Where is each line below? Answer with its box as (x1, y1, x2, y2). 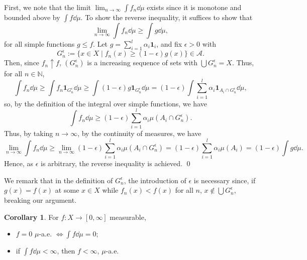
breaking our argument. (4, 194, 77, 205)
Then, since (4, 57, 40, 68)
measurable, (110, 211, 146, 222)
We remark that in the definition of (4, 175, 113, 185)
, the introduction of (124, 175, 186, 185)
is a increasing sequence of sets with (87, 57, 197, 68)
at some (55, 185, 79, 195)
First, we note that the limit (4, 2, 91, 12)
